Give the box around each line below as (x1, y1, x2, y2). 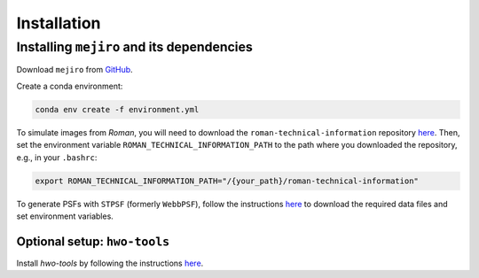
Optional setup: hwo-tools (16, 234, 170, 249)
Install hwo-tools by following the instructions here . (16, 258, 204, 268)
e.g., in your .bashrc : (16, 151, 98, 163)
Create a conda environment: (16, 81, 123, 91)
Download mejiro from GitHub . (16, 65, 133, 75)
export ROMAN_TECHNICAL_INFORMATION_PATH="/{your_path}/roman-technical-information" (35, 175, 419, 186)
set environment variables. (16, 211, 114, 221)
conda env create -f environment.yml (35, 104, 200, 114)
